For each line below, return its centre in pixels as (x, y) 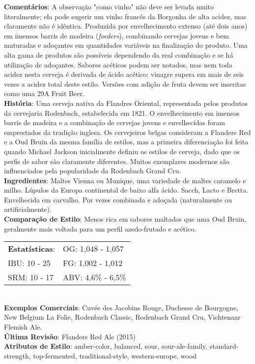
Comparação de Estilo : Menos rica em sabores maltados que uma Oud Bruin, (125, 219)
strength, (17, 355)
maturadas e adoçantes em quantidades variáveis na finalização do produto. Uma (126, 45)
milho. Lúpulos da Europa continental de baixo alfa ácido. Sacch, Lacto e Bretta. (126, 190)
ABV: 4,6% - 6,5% (95, 277)
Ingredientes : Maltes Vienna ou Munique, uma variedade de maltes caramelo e (125, 180)
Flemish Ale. (23, 327)
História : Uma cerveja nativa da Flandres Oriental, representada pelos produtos (126, 103)
